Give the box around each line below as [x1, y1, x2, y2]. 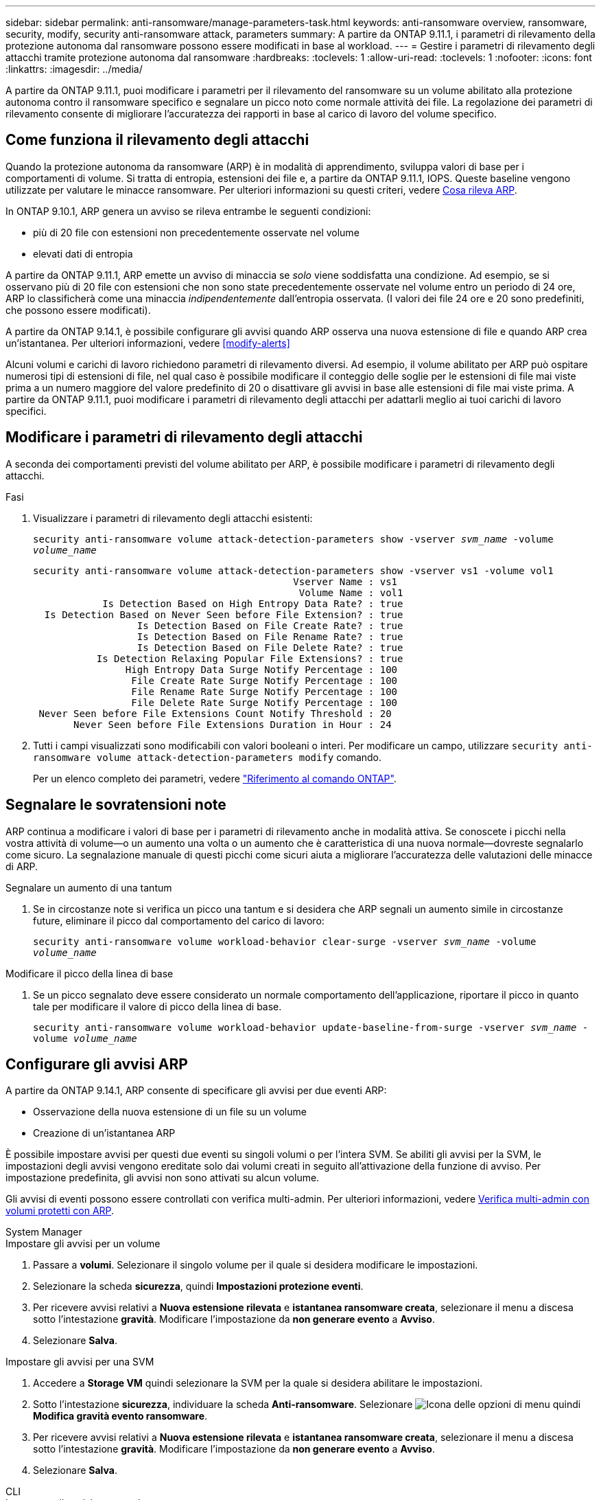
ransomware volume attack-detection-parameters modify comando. [33, 751, 382, 763]
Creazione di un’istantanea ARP [33, 1127, 176, 1139]
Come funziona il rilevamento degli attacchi [5, 131, 309, 149]
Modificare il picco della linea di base [5, 967, 174, 979]
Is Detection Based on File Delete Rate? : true [137, 641, 403, 653]
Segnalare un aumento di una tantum [5, 881, 172, 894]
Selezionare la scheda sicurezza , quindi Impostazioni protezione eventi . [33, 1280, 364, 1293]
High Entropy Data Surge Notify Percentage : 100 [125, 663, 398, 675]
